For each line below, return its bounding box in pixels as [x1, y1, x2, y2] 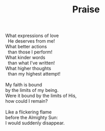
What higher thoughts [5, 65, 51, 71]
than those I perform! [7, 49, 53, 55]
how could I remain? [5, 98, 48, 104]
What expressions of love [5, 32, 59, 39]
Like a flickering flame [5, 109, 52, 115]
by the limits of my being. [5, 87, 59, 93]
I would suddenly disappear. [5, 120, 65, 126]
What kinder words [5, 54, 46, 61]
